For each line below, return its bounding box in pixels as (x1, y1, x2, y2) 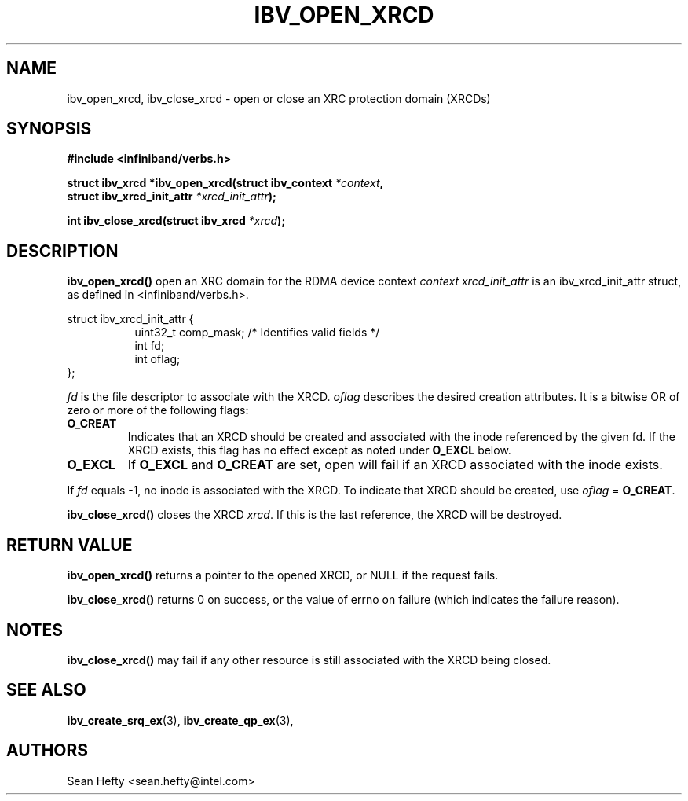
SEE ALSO (6, 680, 86, 700)
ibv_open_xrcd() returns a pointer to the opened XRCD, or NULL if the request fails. (67, 568, 499, 582)
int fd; (134, 339, 165, 353)
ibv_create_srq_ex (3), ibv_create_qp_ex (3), (67, 713, 294, 727)
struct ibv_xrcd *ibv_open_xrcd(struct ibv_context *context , (67, 176, 384, 190)
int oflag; (134, 352, 181, 366)
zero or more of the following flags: (67, 403, 249, 417)
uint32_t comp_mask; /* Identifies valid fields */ (134, 325, 380, 340)
